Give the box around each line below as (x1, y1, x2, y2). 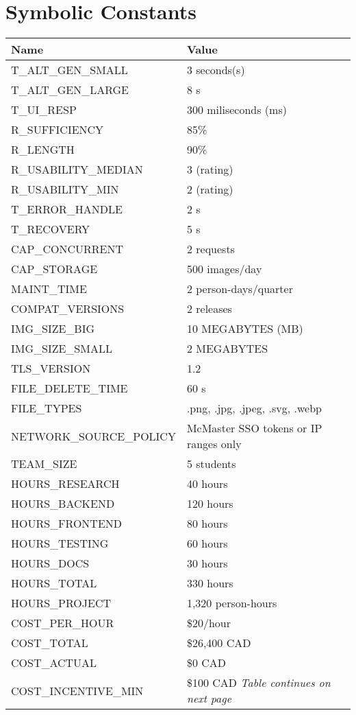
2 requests (186, 241, 235, 257)
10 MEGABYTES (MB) (186, 320, 303, 337)
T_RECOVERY (11, 221, 90, 237)
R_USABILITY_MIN (11, 181, 119, 198)
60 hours (186, 535, 228, 552)
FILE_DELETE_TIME (11, 380, 128, 397)
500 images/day (186, 261, 262, 277)
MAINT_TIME (11, 281, 87, 297)
